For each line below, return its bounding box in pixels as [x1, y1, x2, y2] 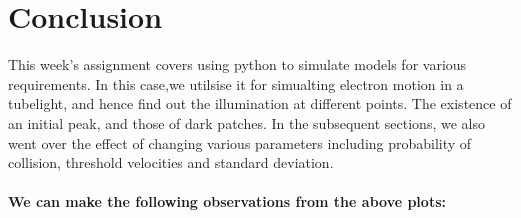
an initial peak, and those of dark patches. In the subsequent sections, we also [8, 112, 485, 133]
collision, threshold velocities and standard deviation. [8, 152, 334, 173]
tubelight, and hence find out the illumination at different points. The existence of [8, 93, 512, 114]
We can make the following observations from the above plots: [8, 191, 446, 212]
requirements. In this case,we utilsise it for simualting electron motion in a [8, 73, 464, 94]
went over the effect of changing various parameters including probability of [8, 132, 472, 153]
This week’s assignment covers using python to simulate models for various [8, 54, 467, 75]
